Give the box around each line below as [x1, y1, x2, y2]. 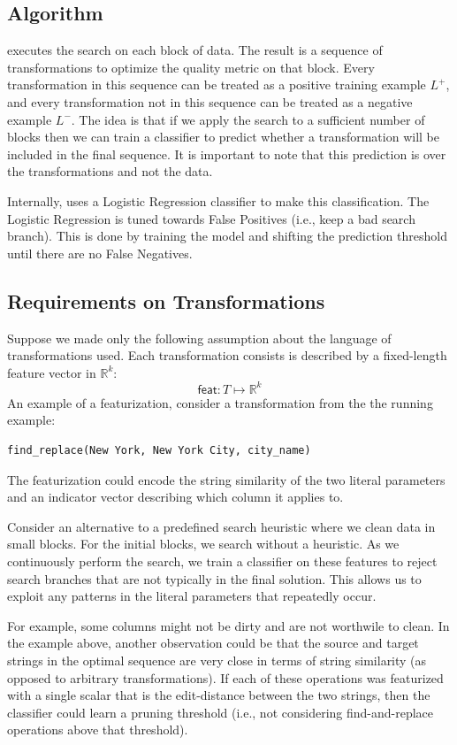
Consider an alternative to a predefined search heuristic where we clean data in [7, 517, 436, 535]
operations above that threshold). [7, 720, 188, 739]
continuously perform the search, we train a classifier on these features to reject [7, 551, 438, 570]
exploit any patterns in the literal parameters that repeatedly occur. [7, 587, 377, 605]
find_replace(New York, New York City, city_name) [7, 444, 311, 457]
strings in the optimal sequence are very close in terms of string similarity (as [7, 650, 427, 669]
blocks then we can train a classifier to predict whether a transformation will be [7, 127, 439, 146]
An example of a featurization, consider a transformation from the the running [7, 393, 433, 411]
